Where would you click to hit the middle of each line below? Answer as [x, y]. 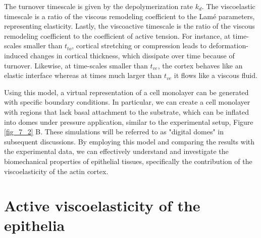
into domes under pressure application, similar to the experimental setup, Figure [129, 122]
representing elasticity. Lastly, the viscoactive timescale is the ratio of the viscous [129, 26]
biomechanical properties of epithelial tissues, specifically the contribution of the [128, 161]
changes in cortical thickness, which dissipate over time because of [133, 55]
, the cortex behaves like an [200, 65]
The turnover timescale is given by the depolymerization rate [99, 6]
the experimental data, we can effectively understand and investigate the [116, 151]
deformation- [228, 46]
